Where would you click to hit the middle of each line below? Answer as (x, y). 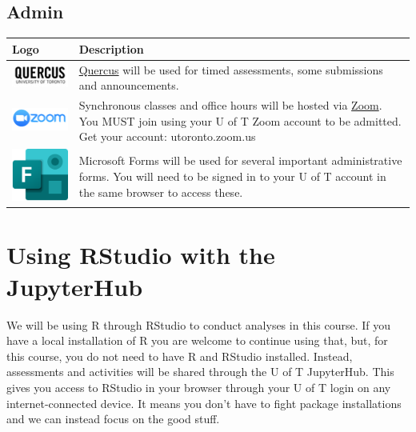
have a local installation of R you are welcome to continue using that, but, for (197, 340)
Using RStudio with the (141, 255)
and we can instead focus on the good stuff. (113, 419)
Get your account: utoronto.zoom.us (167, 136)
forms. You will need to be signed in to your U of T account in (232, 176)
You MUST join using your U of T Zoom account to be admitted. (240, 120)
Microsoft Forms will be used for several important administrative (240, 160)
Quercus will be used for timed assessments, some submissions (231, 69)
